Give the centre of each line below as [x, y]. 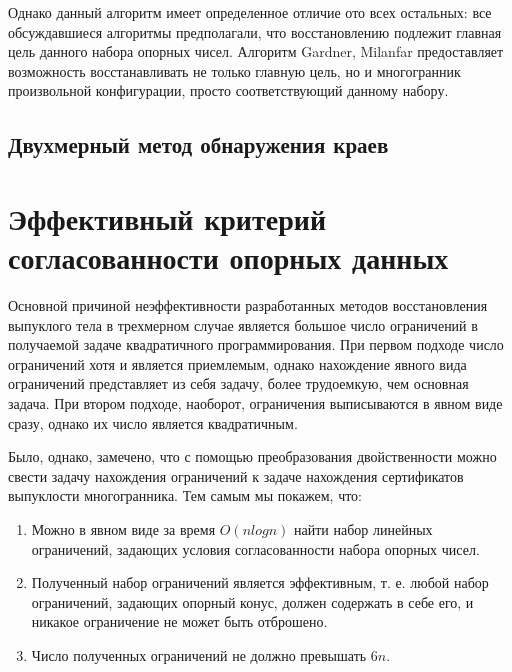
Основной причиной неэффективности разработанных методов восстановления [248, 305]
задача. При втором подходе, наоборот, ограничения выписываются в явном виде [255, 403]
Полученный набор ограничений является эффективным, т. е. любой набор [260, 582]
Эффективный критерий [167, 217]
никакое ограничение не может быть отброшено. [179, 621]
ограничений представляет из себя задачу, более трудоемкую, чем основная [238, 383]
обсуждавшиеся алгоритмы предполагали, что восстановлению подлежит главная [255, 31]
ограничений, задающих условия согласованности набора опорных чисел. [255, 548]
